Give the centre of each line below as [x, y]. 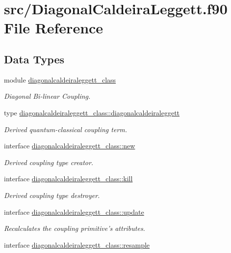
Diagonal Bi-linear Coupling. [47, 96]
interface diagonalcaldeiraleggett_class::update [74, 211]
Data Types [34, 59]
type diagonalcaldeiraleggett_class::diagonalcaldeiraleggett [92, 112]
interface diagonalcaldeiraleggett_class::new [70, 146]
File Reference [54, 28]
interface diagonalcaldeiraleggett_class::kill [68, 179]
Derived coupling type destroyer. [52, 195]
